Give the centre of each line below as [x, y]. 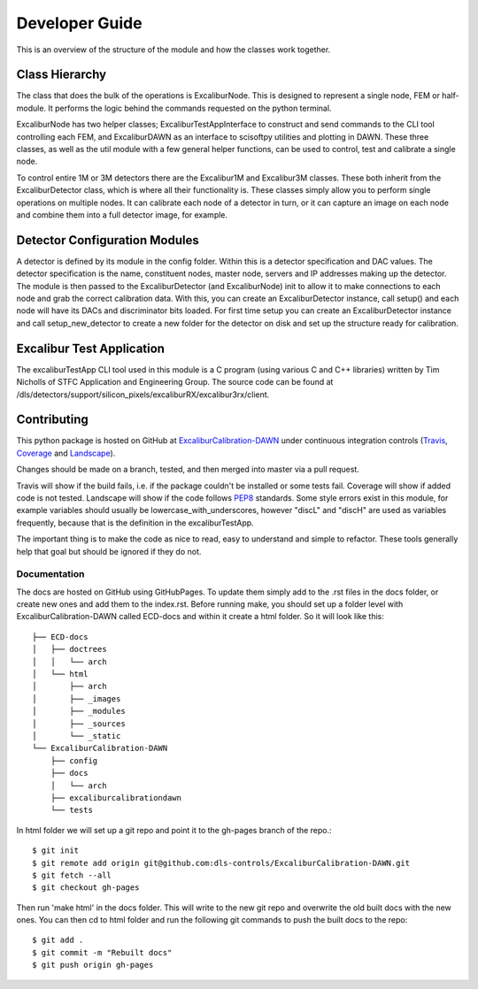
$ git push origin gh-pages [93, 965]
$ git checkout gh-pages [86, 888]
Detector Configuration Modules [108, 240]
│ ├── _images [77, 698]
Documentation [50, 574]
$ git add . [58, 940]
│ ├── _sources [79, 724]
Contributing [52, 420]
